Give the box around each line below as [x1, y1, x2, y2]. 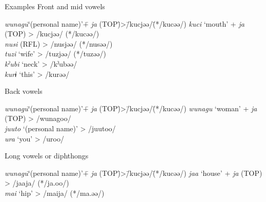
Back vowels [5, 86, 43, 96]
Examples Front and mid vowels [5, 1, 105, 11]
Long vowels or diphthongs [5, 150, 89, 161]
